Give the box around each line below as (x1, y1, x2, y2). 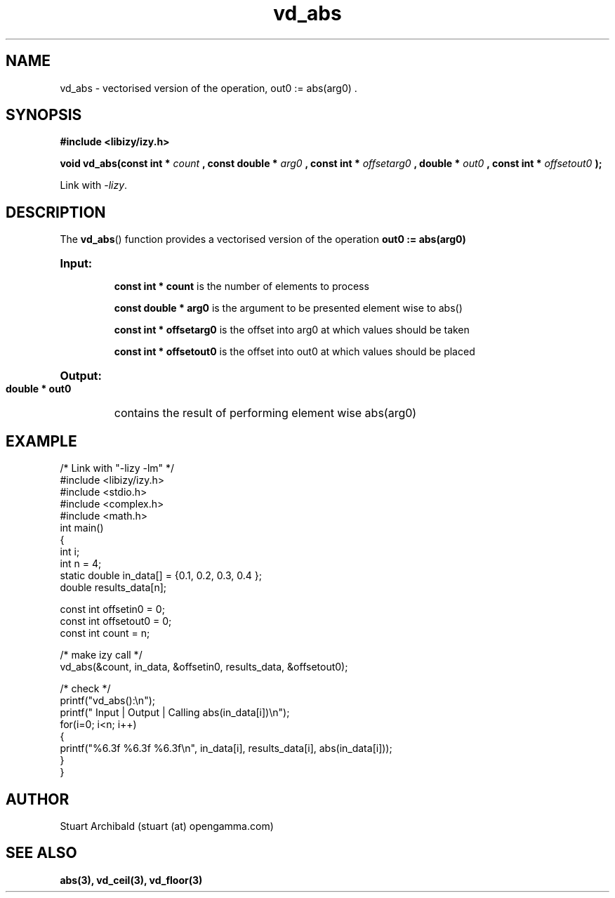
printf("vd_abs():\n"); (60, 694, 155, 707)
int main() (60, 522, 104, 534)
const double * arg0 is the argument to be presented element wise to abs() (114, 302, 463, 315)
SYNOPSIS (6, 106, 82, 124)
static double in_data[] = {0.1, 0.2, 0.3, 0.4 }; (60, 569, 262, 582)
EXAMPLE (6, 432, 77, 450)
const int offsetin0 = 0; (60, 603, 165, 616)
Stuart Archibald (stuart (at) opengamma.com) (60, 819, 274, 832)
